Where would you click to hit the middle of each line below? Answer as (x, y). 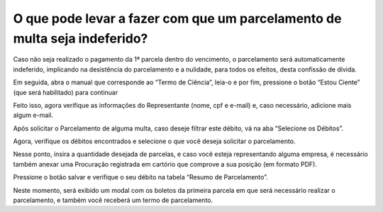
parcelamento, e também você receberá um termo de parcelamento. (113, 200)
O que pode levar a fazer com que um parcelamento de (177, 18)
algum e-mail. (33, 115)
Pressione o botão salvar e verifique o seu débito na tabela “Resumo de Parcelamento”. (141, 177)
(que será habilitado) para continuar (66, 92)
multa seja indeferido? (81, 38)
